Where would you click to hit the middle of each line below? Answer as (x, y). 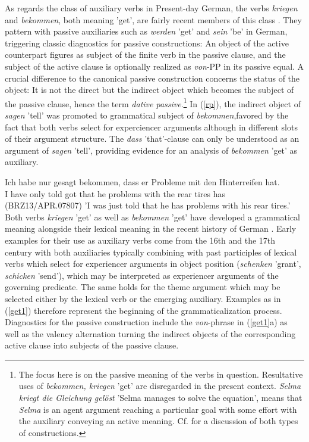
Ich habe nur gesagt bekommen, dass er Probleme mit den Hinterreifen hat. (142, 181)
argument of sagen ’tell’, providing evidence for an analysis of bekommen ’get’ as (151, 150)
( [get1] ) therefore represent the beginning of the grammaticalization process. (144, 310)
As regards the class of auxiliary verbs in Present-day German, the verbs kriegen (151, 8)
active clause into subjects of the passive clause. (92, 345)
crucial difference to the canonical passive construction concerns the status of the (152, 78)
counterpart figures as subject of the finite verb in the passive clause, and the (145, 55)
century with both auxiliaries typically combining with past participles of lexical (151, 252)
